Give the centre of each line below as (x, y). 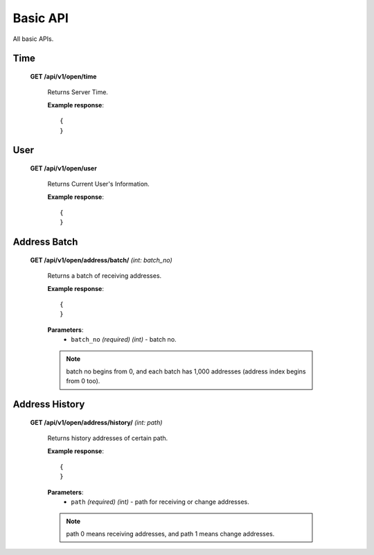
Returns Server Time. (78, 92)
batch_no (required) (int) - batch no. (124, 340)
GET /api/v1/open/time (63, 76)
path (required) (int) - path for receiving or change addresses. (160, 502)
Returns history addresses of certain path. (108, 438)
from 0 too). (83, 381)
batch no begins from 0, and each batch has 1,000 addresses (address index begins (186, 371)
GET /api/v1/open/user (63, 168)
